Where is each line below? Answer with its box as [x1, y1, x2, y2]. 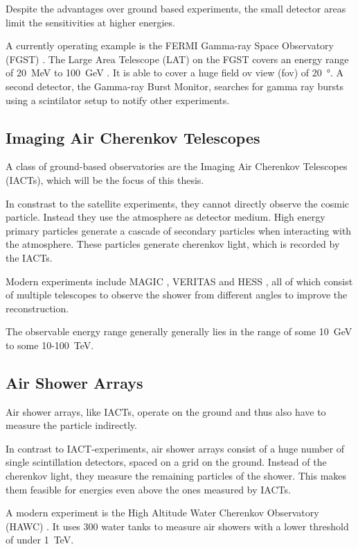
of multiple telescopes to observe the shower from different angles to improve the [6, 287, 348, 302]
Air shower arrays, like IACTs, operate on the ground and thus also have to [6, 404, 326, 419]
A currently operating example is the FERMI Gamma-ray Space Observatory [6, 38, 334, 53]
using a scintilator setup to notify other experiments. [6, 92, 230, 107]
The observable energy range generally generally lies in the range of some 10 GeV [6, 324, 352, 339]
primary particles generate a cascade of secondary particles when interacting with [6, 223, 352, 237]
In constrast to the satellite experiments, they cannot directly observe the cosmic [6, 196, 350, 210]
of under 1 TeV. [6, 532, 74, 547]
